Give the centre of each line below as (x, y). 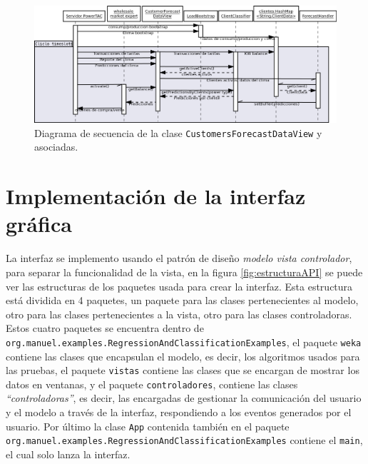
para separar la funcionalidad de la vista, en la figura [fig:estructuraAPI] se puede (184, 272)
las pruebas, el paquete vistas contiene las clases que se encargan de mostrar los (183, 370)
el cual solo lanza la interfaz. (68, 454)
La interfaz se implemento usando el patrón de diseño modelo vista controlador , (179, 258)
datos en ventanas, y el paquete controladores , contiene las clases (152, 384)
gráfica (39, 224)
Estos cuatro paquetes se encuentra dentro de (105, 328)
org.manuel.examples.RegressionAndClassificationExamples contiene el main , (184, 440)
